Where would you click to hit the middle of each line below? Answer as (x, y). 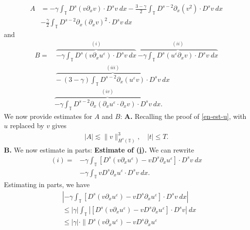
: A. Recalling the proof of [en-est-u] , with (183, 116)
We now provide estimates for (48, 116)
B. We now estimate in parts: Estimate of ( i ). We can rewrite (99, 150)
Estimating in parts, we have (47, 184)
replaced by (27, 125)
